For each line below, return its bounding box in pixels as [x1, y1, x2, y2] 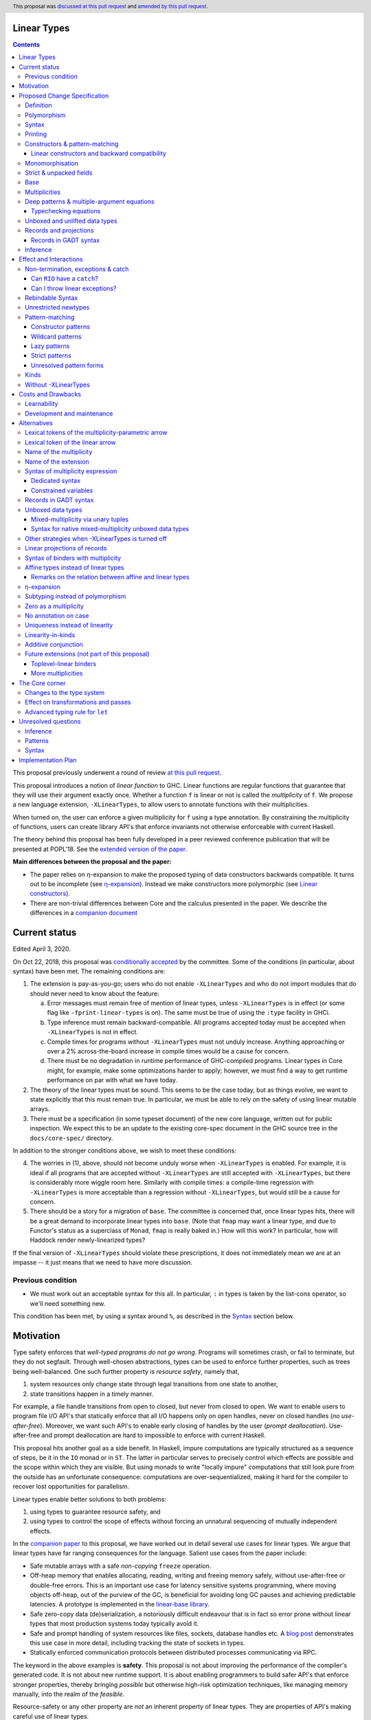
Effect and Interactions [19, 255, 83, 264]
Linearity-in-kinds [25, 630, 76, 639]
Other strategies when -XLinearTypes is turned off [25, 534, 168, 543]
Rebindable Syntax [25, 294, 78, 302]
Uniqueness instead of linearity [25, 621, 113, 630]
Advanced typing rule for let [25, 707, 109, 716]
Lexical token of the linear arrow [25, 438, 116, 447]
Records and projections [25, 226, 94, 235]
